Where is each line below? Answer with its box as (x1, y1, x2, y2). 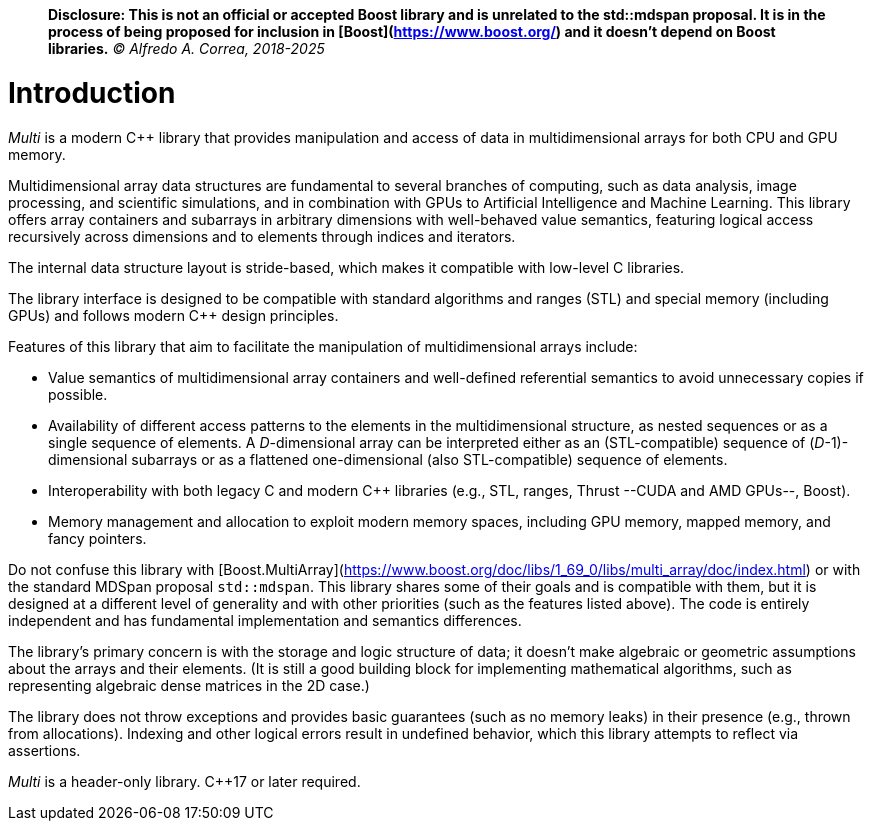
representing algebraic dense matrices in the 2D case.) (8, 676, 370, 694)
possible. (48, 385, 108, 403)
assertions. (8, 741, 81, 759)
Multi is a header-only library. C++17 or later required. (8, 772, 361, 790)
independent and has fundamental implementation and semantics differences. (8, 611, 522, 629)
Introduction (8, 75, 176, 110)
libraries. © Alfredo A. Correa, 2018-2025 (48, 40, 325, 57)
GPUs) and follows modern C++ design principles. (8, 306, 339, 324)
